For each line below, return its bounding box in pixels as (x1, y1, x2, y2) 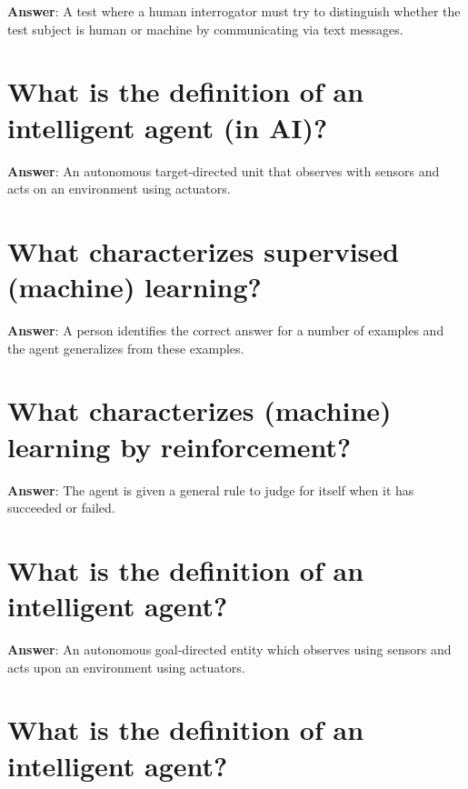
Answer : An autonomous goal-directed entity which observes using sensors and (7, 640, 452, 658)
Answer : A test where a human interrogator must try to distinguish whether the (7, 2, 461, 20)
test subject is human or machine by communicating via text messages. (7, 19, 403, 38)
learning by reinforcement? (7, 427, 352, 464)
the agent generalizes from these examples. (7, 338, 244, 357)
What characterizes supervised (7, 232, 399, 269)
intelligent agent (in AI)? (7, 108, 328, 145)
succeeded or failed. (7, 498, 115, 517)
